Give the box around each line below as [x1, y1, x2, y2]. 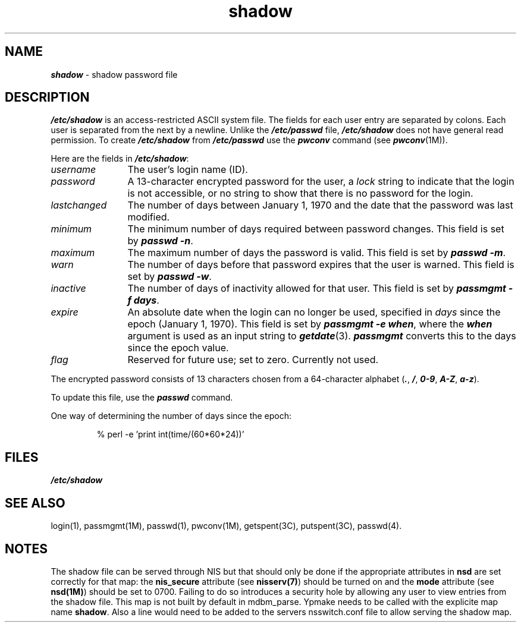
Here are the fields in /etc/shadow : [51, 153, 189, 164]
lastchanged [51, 199, 107, 212]
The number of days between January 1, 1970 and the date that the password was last [127, 199, 513, 212]
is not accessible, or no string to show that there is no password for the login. [127, 187, 473, 200]
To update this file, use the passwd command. [51, 392, 233, 403]
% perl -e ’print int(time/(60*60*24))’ [96, 429, 244, 440]
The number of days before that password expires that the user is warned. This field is [127, 259, 514, 271]
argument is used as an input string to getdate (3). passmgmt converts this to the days [127, 330, 516, 342]
